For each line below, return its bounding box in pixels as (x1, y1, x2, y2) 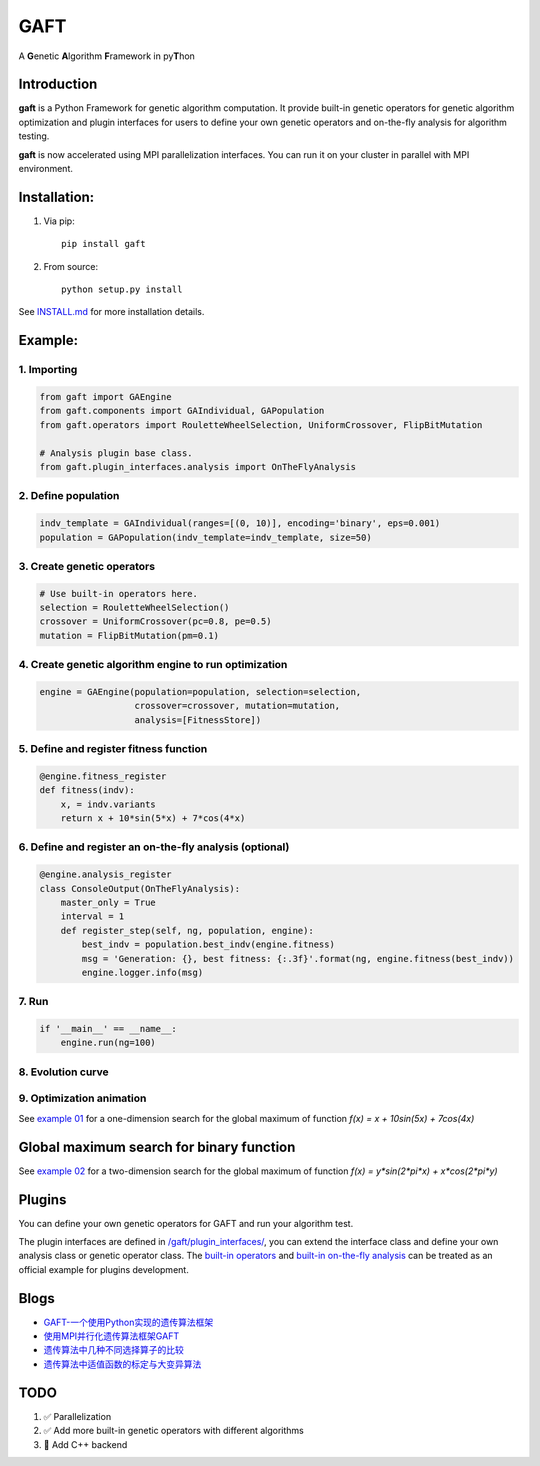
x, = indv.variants (60, 798, 157, 810)
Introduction (18, 76, 98, 93)
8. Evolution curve (18, 1065, 109, 1079)
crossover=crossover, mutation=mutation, (134, 700, 341, 712)
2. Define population (18, 489, 120, 503)
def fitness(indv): (39, 785, 135, 796)
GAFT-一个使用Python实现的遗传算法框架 (43, 1316, 214, 1328)
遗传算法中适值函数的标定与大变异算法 (43, 1358, 202, 1370)
